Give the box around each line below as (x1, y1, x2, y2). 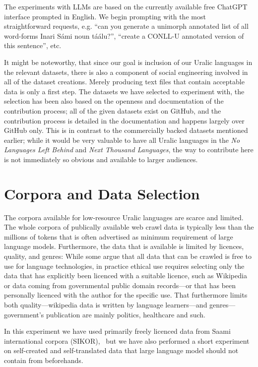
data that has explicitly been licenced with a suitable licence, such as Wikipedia (4, 270, 247, 281)
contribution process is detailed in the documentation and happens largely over (4, 115, 245, 125)
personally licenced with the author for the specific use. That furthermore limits (4, 290, 248, 300)
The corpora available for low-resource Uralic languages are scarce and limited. (4, 212, 244, 222)
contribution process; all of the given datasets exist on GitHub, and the (4, 105, 221, 116)
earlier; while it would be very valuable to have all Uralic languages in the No (4, 134, 240, 145)
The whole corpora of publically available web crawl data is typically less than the (4, 222, 254, 232)
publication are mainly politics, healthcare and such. (46, 309, 205, 319)
